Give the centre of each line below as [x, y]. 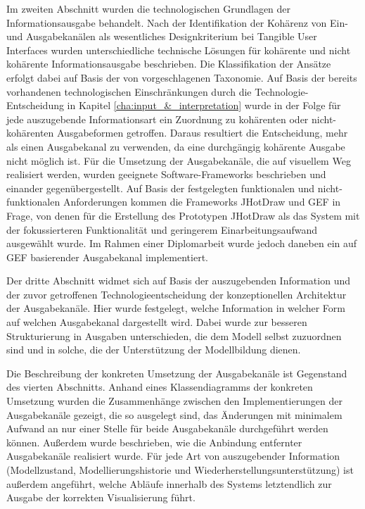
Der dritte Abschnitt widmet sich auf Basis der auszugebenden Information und [179, 281]
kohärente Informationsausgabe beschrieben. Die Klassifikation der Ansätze [169, 64]
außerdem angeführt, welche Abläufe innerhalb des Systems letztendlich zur [169, 483]
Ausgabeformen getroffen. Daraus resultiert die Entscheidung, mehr [202, 133]
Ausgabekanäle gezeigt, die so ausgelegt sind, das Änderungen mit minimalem [174, 414]
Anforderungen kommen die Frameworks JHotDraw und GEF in [202, 202]
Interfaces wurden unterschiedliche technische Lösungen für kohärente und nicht [179, 50]
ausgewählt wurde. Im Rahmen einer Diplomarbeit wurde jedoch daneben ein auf [182, 243]
